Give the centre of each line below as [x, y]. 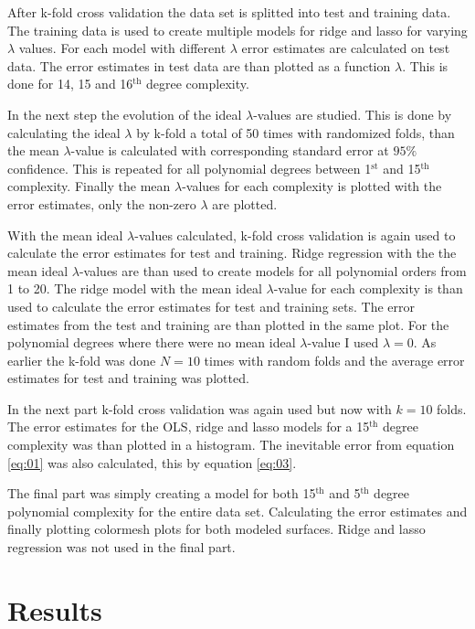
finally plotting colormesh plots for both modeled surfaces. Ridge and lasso [216, 529]
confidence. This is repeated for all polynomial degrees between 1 [190, 168]
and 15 [402, 168]
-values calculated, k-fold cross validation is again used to [295, 235]
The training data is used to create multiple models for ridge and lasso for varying [237, 30]
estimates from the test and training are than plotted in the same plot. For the [228, 324]
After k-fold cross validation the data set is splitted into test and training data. [229, 12]
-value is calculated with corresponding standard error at [230, 150]
